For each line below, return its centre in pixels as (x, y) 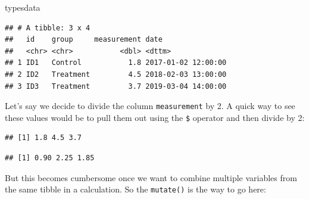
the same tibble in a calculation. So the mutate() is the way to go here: (135, 189)
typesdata (23, 7)
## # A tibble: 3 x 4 (48, 28)
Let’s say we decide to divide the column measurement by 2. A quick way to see (150, 106)
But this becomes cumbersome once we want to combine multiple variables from (151, 177)
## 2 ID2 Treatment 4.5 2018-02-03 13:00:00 (116, 74)
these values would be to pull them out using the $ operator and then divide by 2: (155, 117)
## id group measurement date (84, 40)
